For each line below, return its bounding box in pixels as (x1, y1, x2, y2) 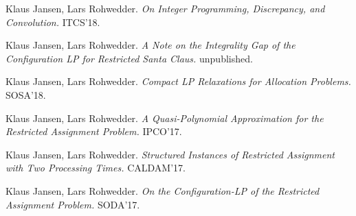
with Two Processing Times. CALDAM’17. (5, 160, 186, 175)
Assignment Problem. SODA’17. (5, 197, 140, 211)
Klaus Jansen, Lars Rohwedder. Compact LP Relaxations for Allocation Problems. (5, 74, 351, 88)
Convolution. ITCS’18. (5, 14, 100, 29)
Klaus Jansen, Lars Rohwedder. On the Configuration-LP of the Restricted (5, 183, 320, 197)
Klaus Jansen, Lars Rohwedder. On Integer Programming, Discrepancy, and (5, 1, 325, 15)
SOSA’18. (5, 87, 46, 101)
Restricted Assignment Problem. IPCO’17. (5, 124, 182, 139)
